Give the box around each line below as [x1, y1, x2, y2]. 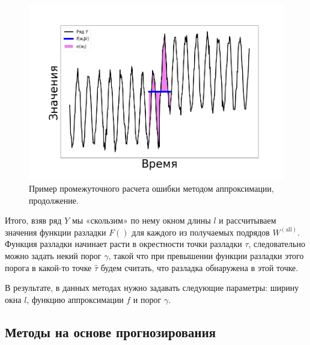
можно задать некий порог [5, 249, 102, 261]
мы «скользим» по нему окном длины [71, 214, 211, 227]
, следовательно [248, 237, 305, 250]
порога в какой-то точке [5, 261, 92, 273]
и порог [133, 293, 162, 305]
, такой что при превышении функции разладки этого [108, 249, 304, 261]
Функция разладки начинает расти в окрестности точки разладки [5, 237, 242, 250]
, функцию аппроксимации [26, 293, 124, 305]
